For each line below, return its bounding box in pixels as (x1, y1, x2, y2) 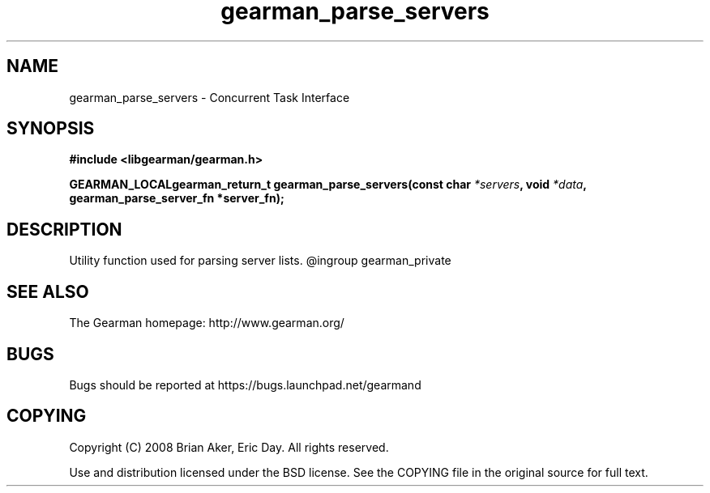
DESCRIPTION (6, 219, 122, 240)
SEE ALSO (6, 281, 89, 302)
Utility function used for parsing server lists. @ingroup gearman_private (69, 253, 451, 268)
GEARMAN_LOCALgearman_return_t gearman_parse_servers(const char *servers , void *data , (69, 177, 587, 192)
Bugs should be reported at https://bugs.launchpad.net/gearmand (69, 377, 421, 392)
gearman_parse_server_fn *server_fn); (69, 191, 284, 206)
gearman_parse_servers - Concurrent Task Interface (69, 90, 350, 104)
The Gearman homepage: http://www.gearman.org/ (69, 316, 344, 330)
